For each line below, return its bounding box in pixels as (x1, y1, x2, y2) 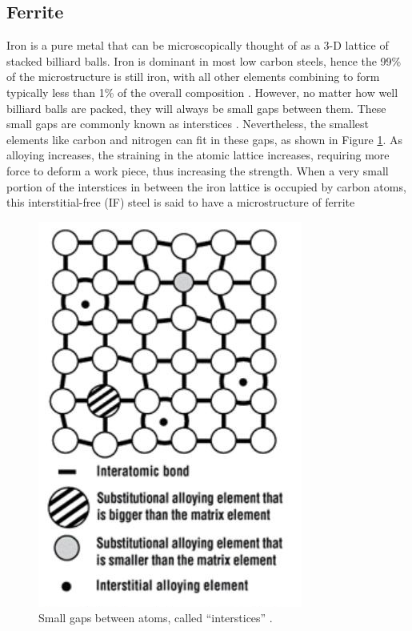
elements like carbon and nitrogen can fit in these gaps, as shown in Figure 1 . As (6, 131, 403, 147)
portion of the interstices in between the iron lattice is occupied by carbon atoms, (6, 178, 406, 195)
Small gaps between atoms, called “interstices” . (38, 609, 273, 626)
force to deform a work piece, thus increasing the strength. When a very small (6, 162, 389, 179)
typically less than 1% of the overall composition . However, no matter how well (6, 83, 398, 100)
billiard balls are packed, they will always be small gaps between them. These (6, 99, 386, 116)
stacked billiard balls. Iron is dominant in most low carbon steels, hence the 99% (6, 52, 402, 69)
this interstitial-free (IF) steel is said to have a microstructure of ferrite (6, 194, 355, 211)
